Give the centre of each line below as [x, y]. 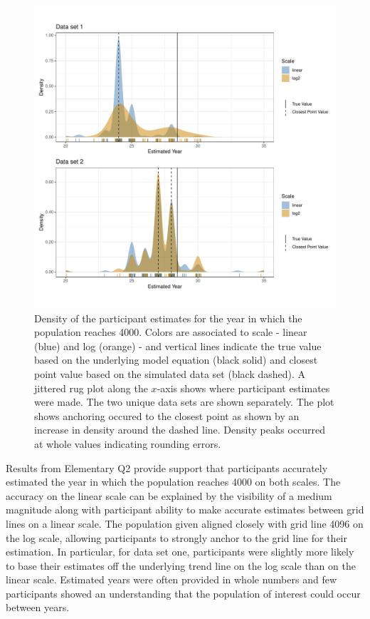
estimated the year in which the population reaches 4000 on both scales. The [173, 482]
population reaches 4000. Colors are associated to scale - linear [171, 332]
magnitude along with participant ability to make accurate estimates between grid [185, 510]
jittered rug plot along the [91, 388]
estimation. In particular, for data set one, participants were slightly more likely [180, 552]
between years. [38, 607]
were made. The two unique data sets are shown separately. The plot [184, 402]
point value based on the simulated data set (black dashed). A [170, 373]
